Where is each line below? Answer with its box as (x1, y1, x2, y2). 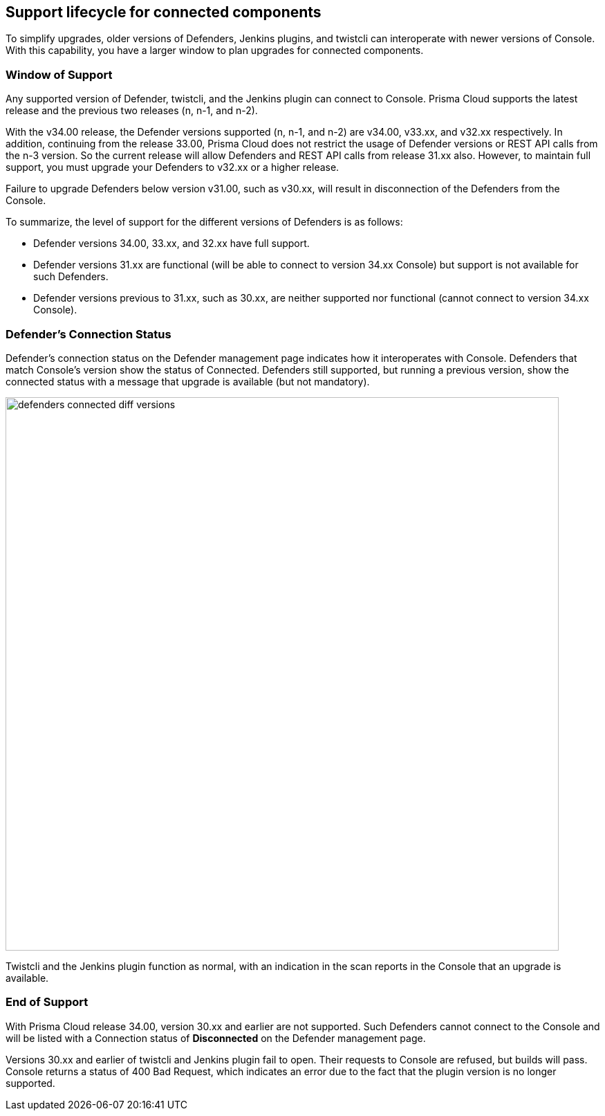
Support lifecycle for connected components (6, 3, 322, 21)
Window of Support (6, 67, 113, 82)
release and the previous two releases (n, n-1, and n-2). (6, 104, 258, 117)
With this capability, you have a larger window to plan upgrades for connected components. (6, 44, 424, 57)
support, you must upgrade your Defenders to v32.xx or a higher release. (6, 161, 339, 174)
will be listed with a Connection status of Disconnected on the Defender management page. (6, 1032, 426, 1044)
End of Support (6, 995, 89, 1009)
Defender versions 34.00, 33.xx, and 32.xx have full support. (33, 237, 310, 250)
